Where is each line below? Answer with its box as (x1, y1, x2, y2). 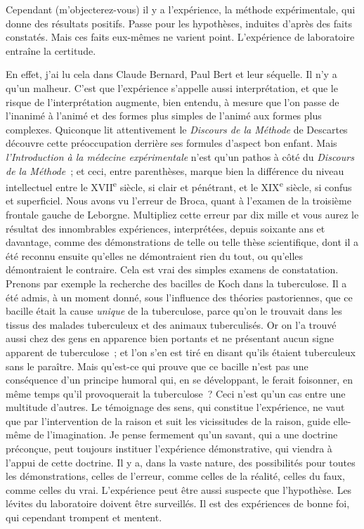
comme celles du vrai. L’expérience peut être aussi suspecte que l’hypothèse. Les (6, 482, 352, 497)
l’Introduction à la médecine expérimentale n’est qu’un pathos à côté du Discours (6, 149, 354, 164)
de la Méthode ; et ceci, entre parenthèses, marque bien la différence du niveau (6, 163, 344, 178)
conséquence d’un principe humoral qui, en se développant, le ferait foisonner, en (6, 372, 353, 387)
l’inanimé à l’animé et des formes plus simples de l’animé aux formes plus (6, 108, 322, 123)
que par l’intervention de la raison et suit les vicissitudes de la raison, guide (6, 413, 330, 428)
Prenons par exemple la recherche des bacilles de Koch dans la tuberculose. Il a (6, 275, 347, 290)
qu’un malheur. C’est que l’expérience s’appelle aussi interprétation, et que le (6, 80, 338, 95)
